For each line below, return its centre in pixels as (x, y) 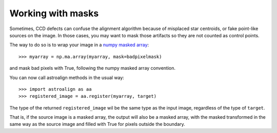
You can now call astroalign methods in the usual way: (67, 77)
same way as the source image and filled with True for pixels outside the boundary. (97, 124)
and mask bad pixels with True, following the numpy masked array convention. (93, 68)
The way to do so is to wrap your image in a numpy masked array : (79, 45)
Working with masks (54, 13)
